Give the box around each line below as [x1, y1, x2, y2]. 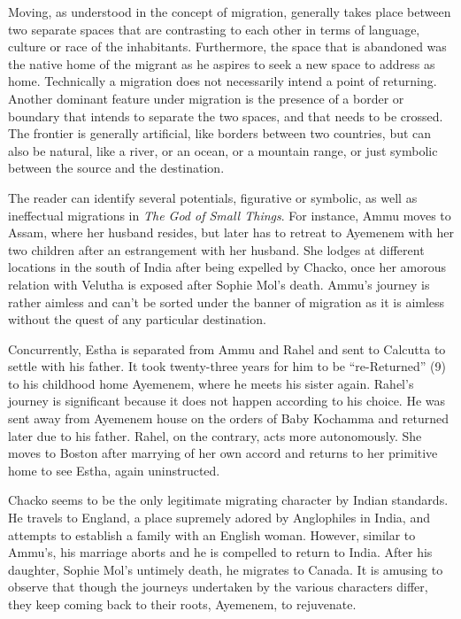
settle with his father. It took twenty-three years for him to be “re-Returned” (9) [8, 357, 446, 375]
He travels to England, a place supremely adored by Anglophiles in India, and [8, 508, 430, 527]
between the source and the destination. [8, 159, 225, 177]
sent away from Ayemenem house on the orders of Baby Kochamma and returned [8, 409, 449, 428]
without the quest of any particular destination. [8, 310, 266, 329]
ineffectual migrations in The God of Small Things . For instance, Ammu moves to [8, 205, 451, 224]
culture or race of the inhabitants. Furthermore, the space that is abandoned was [8, 37, 447, 56]
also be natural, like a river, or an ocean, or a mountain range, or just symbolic [8, 141, 438, 159]
